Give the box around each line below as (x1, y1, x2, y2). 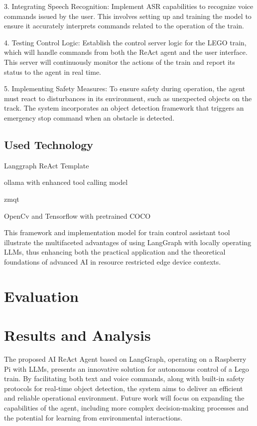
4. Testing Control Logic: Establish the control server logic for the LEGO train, (4, 37, 247, 47)
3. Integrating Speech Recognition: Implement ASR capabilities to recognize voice (4, 1, 254, 11)
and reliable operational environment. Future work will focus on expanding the (4, 393, 245, 403)
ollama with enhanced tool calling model (4, 177, 128, 187)
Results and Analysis (4, 325, 151, 345)
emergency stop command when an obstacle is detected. (4, 112, 175, 123)
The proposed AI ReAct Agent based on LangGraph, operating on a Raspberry (4, 353, 247, 364)
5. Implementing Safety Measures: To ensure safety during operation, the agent (4, 83, 246, 94)
